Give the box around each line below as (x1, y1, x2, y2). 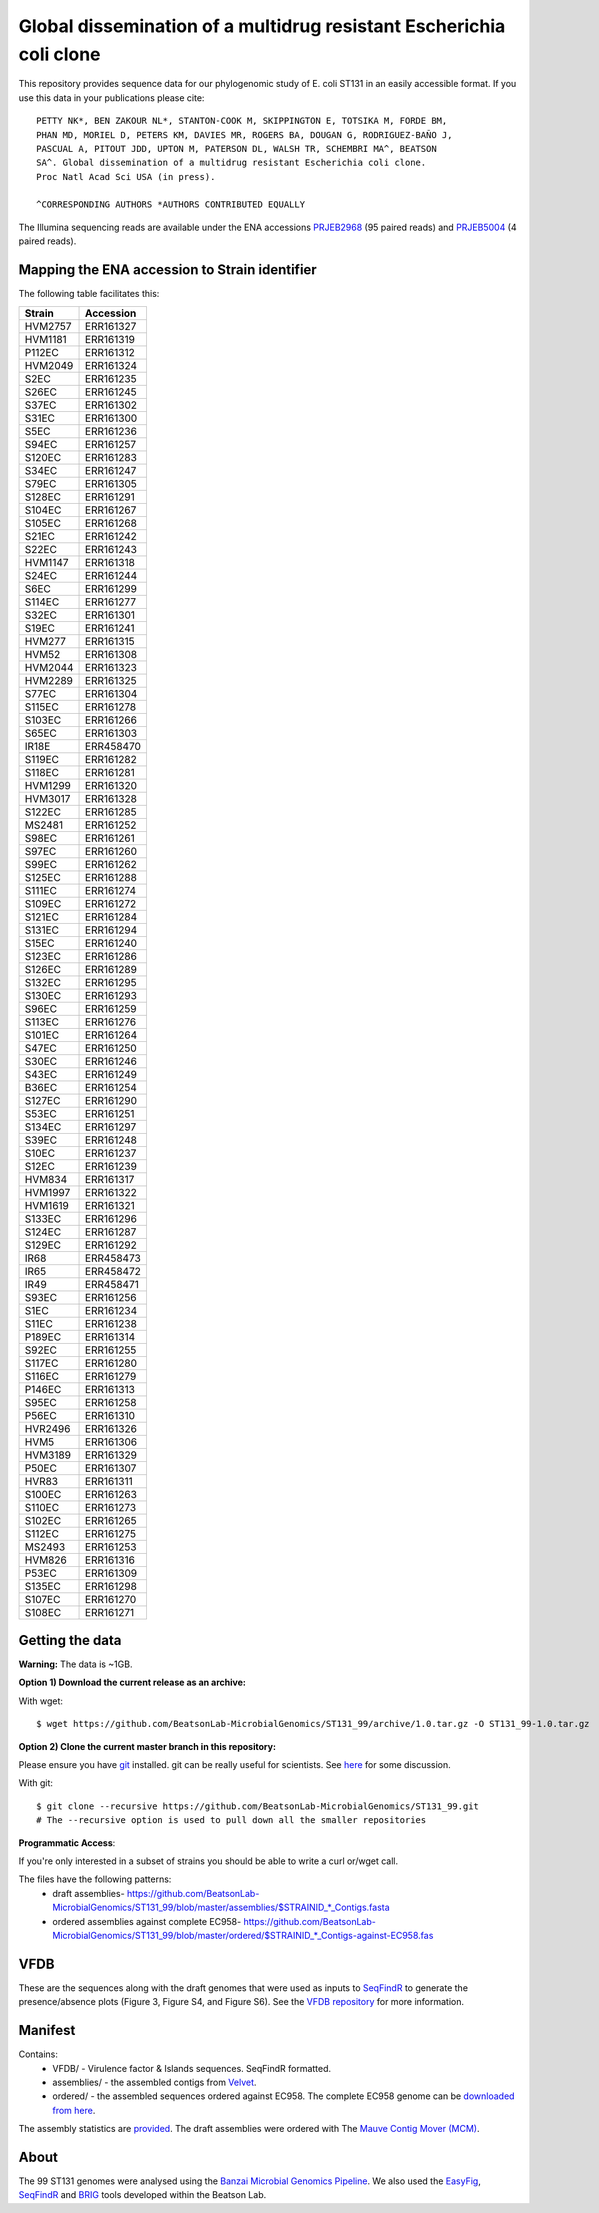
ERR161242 (85, 529, 137, 543)
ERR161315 (85, 634, 135, 648)
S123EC (24, 949, 62, 963)
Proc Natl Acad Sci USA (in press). (36, 171, 216, 182)
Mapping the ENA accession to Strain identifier (18, 261, 317, 279)
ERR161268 (85, 516, 137, 530)
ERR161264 (85, 1028, 138, 1042)
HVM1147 (24, 555, 69, 569)
